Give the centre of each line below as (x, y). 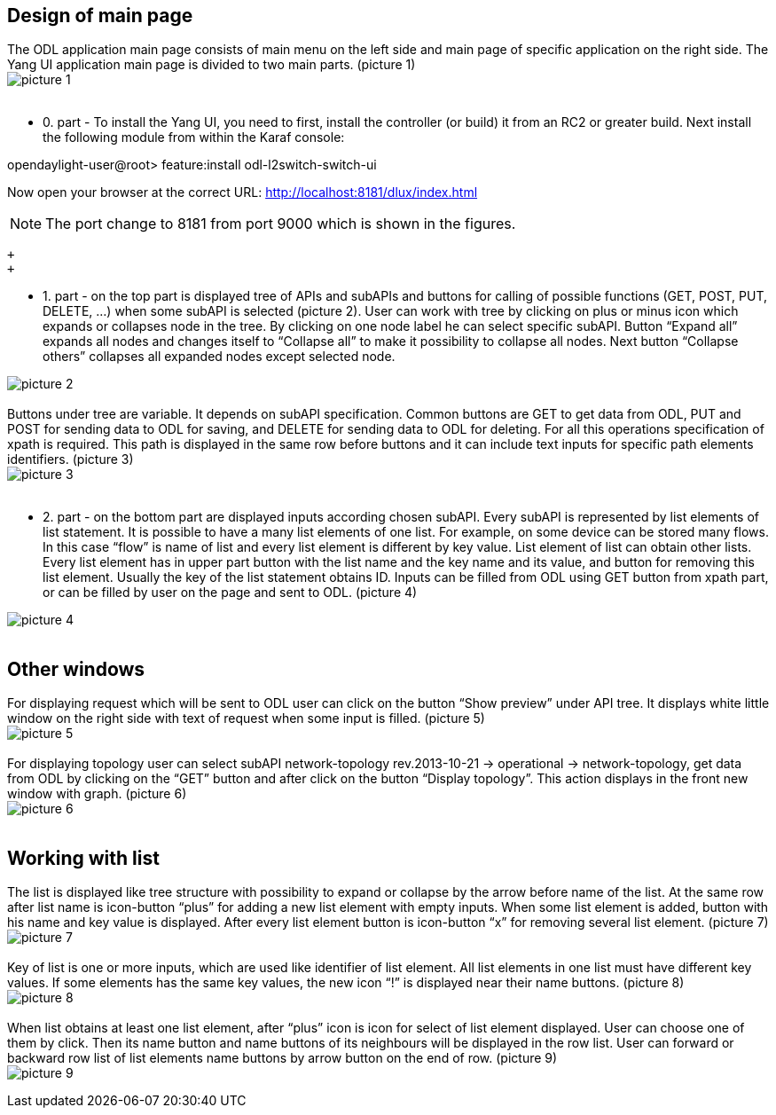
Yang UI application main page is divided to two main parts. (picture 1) (212, 65)
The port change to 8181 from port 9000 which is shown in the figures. (281, 224)
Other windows (76, 669)
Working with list (83, 858)
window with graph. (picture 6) (97, 794)
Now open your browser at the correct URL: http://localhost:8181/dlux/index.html (243, 192)
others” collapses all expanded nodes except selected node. (219, 357)
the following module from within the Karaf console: (194, 137)
